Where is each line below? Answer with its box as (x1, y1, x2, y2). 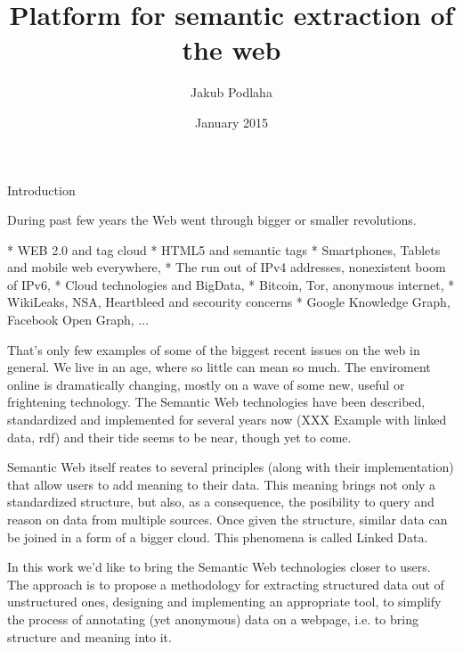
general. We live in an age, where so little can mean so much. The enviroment (7, 358, 431, 376)
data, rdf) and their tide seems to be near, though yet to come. (7, 427, 352, 446)
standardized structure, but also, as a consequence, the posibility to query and (7, 492, 435, 511)
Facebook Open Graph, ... (7, 310, 150, 329)
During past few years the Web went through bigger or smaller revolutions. (7, 210, 417, 229)
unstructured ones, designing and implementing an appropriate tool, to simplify (7, 592, 442, 611)
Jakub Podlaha (191, 83, 272, 102)
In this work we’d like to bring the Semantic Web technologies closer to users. (7, 557, 431, 576)
